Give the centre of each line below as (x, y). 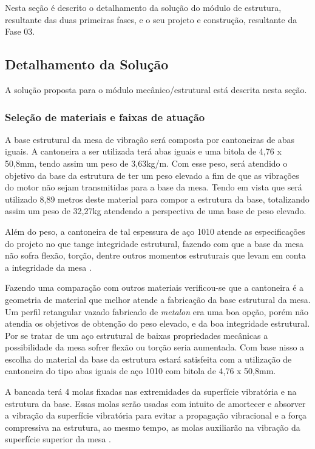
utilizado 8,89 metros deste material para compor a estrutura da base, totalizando (157, 199)
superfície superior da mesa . (58, 439)
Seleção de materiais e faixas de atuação (105, 117)
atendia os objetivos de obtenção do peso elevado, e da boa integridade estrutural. (157, 323)
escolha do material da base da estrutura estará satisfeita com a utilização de (148, 359)
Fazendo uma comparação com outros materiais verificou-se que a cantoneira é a (154, 287)
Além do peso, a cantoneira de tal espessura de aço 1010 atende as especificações (155, 231)
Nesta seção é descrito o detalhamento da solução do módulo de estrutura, (143, 7)
